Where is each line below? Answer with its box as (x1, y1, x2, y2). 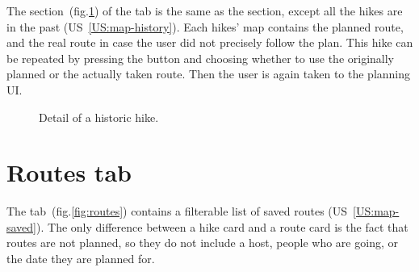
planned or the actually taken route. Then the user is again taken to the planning (6, 65, 411, 82)
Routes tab (6, 156, 132, 189)
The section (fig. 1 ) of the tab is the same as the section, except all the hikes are (6, 2, 403, 19)
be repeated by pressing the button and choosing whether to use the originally (6, 49, 394, 66)
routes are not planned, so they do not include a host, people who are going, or (6, 234, 398, 251)
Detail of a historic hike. (39, 108, 159, 125)
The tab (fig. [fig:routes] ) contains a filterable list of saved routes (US (6, 203, 348, 220)
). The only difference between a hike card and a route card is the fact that (36, 218, 409, 235)
